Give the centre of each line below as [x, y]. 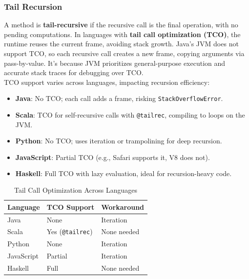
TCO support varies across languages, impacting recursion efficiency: [107, 82]
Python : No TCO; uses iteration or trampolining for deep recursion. [119, 141]
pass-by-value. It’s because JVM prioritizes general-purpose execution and [115, 63]
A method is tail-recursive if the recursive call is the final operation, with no [121, 25]
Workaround [123, 207]
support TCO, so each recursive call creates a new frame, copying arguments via [124, 53]
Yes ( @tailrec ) [70, 231]
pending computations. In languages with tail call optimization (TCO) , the [122, 34]
